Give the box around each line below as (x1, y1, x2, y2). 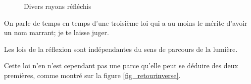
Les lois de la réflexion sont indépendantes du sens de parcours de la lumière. (4, 43, 238, 54)
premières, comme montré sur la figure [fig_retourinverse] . (4, 70, 181, 80)
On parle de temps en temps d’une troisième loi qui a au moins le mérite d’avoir (4, 17, 248, 28)
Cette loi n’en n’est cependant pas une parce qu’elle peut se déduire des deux (4, 60, 238, 71)
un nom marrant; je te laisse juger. (4, 27, 109, 38)
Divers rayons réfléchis (24, 1, 92, 11)
